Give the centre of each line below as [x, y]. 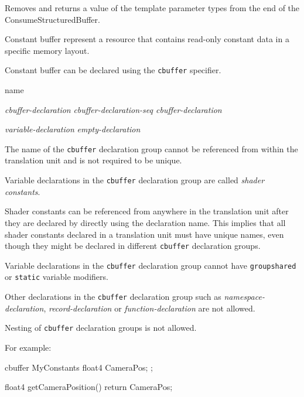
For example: [28, 347]
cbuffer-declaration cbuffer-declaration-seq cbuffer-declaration [113, 109]
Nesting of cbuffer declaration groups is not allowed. [101, 328]
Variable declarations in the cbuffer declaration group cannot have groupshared [151, 265]
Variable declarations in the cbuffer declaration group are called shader [135, 180]
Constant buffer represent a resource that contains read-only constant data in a [147, 39]
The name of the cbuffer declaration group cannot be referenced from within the [151, 148]
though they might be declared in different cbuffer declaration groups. [133, 246]
